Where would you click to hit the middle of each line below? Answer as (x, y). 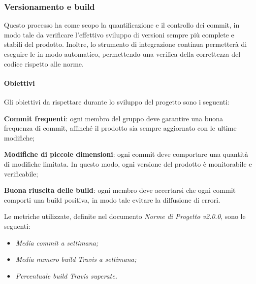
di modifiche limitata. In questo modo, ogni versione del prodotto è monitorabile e (128, 163)
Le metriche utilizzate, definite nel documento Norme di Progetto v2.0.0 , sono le (125, 216)
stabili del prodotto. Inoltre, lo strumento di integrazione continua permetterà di (126, 44)
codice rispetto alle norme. (44, 63)
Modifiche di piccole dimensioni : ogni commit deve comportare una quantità (126, 154)
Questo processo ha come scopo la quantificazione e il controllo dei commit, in (122, 25)
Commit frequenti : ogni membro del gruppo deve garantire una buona (114, 118)
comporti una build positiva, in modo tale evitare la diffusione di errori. (112, 199)
